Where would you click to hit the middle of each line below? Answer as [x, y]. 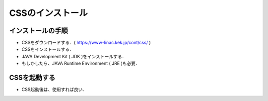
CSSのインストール [48, 13]
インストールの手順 [38, 31]
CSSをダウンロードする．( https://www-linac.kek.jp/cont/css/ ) [86, 43]
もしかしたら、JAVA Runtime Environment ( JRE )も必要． [81, 63]
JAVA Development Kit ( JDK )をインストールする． [74, 56]
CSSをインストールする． [48, 49]
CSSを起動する [32, 78]
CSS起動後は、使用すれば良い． [54, 90]
